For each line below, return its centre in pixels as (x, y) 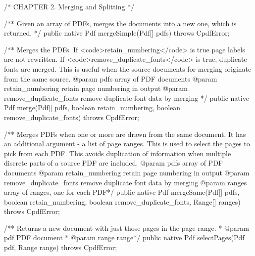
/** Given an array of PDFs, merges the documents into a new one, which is (120, 23)
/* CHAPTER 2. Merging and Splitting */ (69, 6)
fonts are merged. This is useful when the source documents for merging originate (128, 68)
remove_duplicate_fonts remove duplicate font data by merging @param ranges (126, 182)
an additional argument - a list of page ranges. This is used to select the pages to (127, 144)
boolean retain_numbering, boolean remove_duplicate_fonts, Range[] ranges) (122, 201)
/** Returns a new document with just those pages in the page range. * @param (127, 228)
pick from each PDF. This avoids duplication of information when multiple (118, 153)
